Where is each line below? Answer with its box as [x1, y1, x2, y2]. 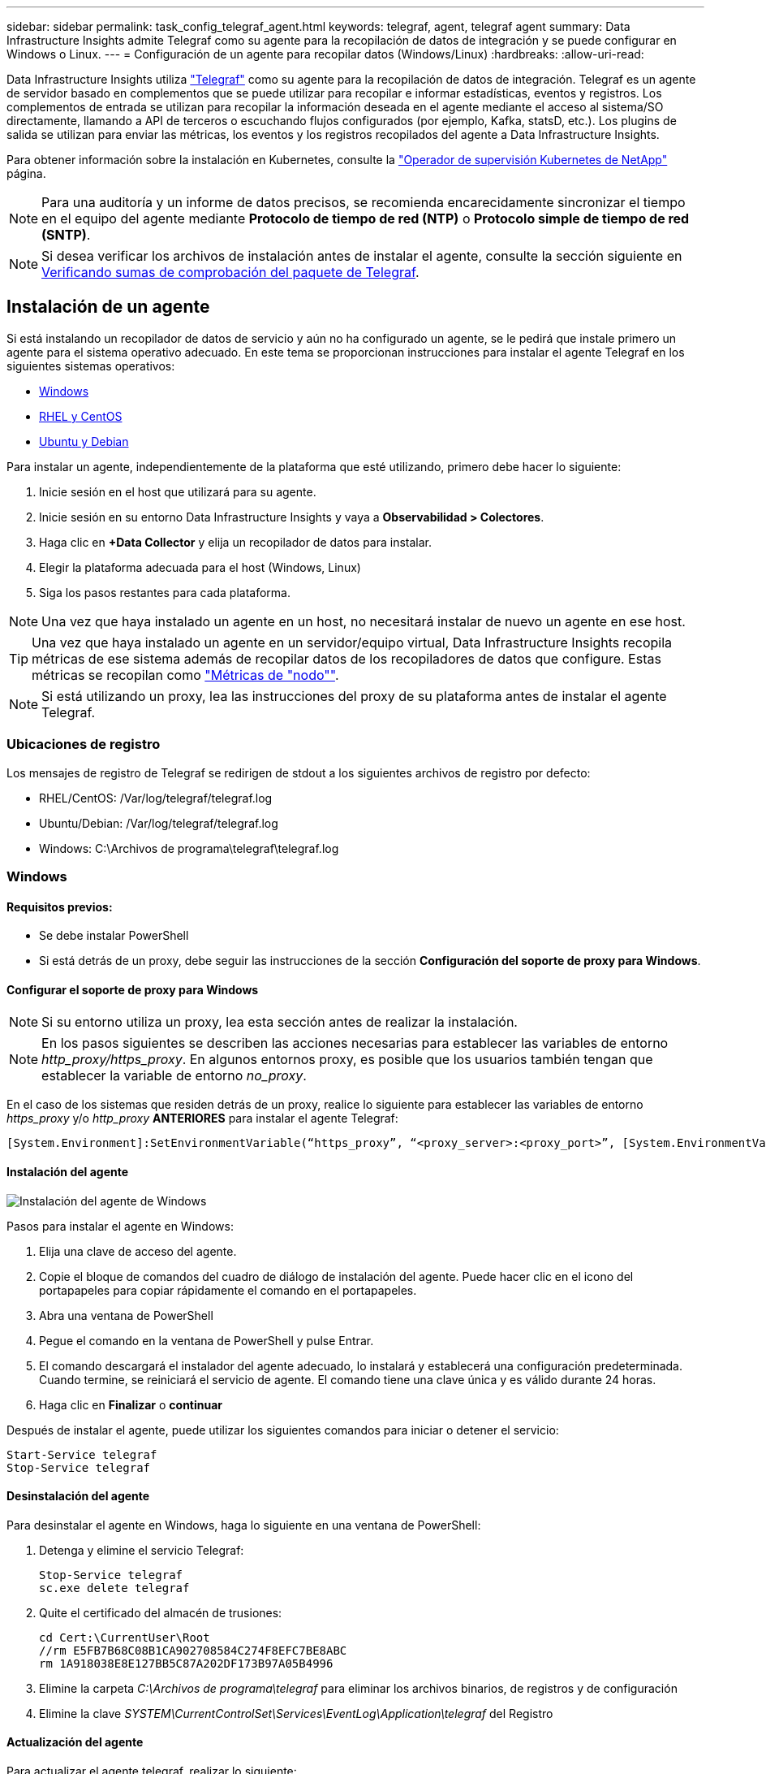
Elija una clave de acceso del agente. [39, 1244, 237, 1258]
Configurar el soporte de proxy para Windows [6, 982, 259, 997]
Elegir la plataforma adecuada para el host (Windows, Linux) [39, 560, 361, 574]
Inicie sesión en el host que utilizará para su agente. [39, 484, 316, 499]
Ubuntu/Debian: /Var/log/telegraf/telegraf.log [39, 816, 278, 830]
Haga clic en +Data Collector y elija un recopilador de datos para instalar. [39, 534, 432, 549]
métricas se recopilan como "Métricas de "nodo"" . [32, 666, 339, 683]
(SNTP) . [41, 227, 91, 243]
